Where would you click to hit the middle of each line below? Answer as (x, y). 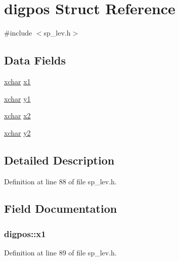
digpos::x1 (25, 233)
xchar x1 (17, 81)
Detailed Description (59, 160)
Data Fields (35, 60)
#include (18, 33)
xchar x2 (17, 116)
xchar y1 (17, 98)
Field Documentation (61, 208)
